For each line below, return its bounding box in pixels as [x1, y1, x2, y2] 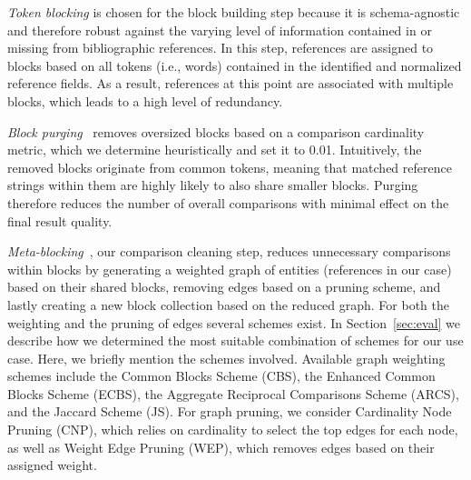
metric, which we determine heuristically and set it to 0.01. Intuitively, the [7, 140, 422, 159]
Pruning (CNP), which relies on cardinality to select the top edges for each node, [7, 420, 458, 439]
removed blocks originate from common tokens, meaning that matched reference [7, 157, 452, 176]
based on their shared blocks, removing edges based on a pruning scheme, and [7, 277, 441, 296]
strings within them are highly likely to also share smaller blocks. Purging [7, 175, 418, 195]
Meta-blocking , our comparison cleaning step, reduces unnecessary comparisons [7, 242, 451, 261]
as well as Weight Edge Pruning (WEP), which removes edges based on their [7, 437, 435, 456]
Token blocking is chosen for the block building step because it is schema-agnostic [7, 3, 460, 21]
